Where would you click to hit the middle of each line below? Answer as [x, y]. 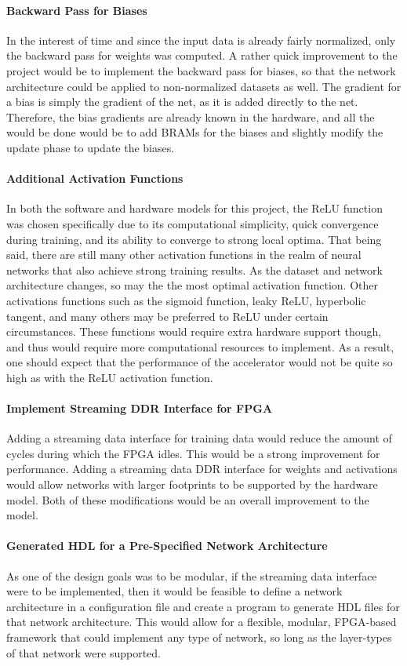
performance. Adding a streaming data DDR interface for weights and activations [202, 469]
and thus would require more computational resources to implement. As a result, [200, 346]
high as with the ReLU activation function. [110, 377]
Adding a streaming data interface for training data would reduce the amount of [199, 438]
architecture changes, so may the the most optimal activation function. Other [192, 285]
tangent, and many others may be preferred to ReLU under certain [167, 316]
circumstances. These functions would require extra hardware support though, [194, 331]
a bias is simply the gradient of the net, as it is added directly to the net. [182, 102]
